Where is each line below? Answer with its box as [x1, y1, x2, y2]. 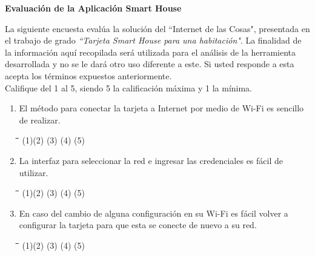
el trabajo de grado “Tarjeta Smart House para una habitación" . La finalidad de [5, 34, 302, 47]
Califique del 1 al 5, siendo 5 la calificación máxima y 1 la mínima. [5, 81, 253, 94]
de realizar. [19, 113, 61, 126]
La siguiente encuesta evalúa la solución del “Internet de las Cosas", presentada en [5, 22, 310, 34]
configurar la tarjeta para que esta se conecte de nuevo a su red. [19, 218, 257, 231]
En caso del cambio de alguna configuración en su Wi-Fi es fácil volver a [19, 206, 288, 219]
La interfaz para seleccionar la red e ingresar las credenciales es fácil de [19, 154, 283, 166]
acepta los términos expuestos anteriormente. [5, 69, 172, 82]
